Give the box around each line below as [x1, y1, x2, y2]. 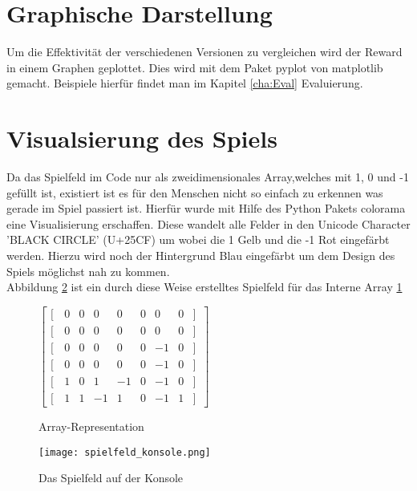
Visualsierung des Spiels [6, 122, 277, 155]
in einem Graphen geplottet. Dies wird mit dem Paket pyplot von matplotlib [6, 59, 383, 75]
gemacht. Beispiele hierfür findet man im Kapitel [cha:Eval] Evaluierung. [6, 75, 363, 91]
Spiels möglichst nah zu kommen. [6, 262, 170, 279]
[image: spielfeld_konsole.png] [38, 446, 211, 458]
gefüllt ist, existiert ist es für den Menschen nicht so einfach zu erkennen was [6, 184, 383, 201]
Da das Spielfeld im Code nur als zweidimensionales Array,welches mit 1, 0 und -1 [6, 168, 409, 185]
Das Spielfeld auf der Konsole [38, 469, 184, 486]
